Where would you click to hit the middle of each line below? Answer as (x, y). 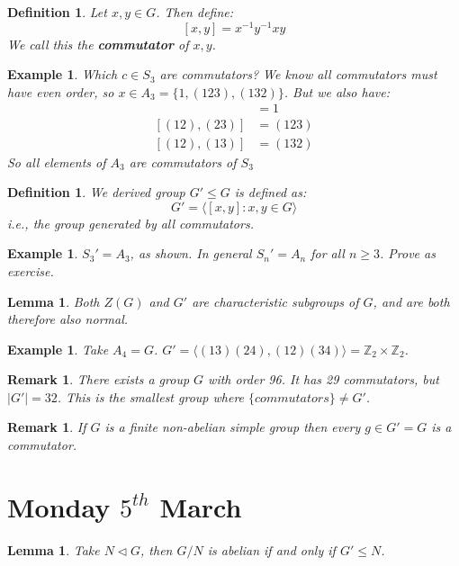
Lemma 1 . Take (54, 549)
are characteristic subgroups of (275, 301)
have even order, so (61, 91)
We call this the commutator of (98, 44)
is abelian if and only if (271, 549)
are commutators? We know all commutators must (298, 74)
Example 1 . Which (63, 74)
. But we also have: (337, 91)
